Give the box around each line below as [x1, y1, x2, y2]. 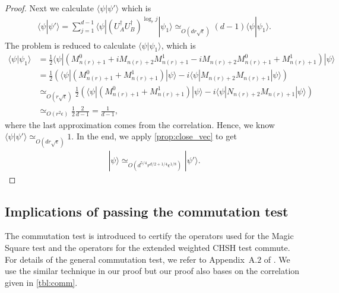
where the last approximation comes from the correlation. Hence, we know [5, 118, 275, 130]
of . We [264, 253, 290, 265]
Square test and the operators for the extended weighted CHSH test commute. [5, 241, 290, 253]
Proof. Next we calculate [5, 2, 94, 14]
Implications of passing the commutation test [5, 202, 289, 220]
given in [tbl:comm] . [5, 276, 78, 288]
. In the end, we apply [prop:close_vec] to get [71, 130, 237, 142]
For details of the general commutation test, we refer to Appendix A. [5, 253, 258, 265]
